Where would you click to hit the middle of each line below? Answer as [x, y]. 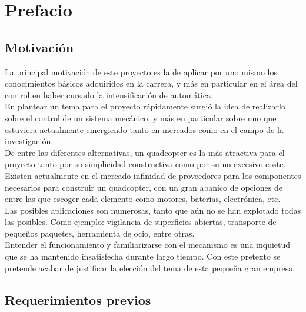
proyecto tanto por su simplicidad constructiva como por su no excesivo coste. [145, 164]
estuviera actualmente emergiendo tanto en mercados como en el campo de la [144, 129]
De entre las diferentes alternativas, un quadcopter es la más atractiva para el [145, 152]
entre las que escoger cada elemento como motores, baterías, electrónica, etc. [143, 199]
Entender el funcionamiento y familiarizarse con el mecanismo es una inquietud [148, 245]
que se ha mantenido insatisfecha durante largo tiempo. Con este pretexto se [143, 256]
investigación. [29, 141]
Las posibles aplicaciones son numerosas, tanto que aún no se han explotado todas [153, 210]
